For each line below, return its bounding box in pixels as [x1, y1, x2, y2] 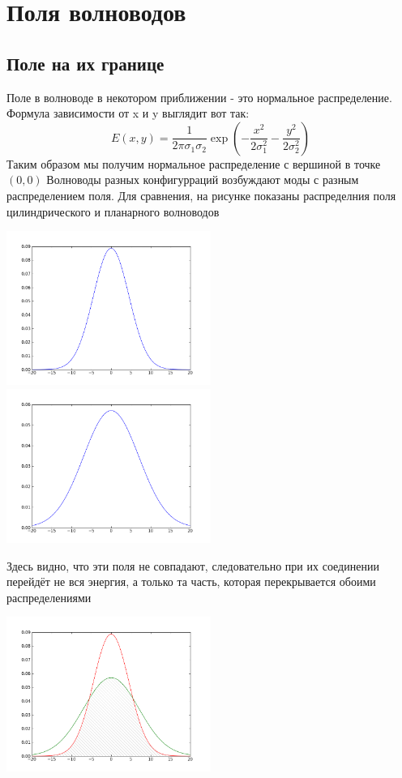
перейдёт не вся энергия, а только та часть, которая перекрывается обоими [6, 573, 376, 590]
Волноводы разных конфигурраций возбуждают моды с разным [46, 171, 359, 188]
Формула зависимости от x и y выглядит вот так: [6, 105, 250, 122]
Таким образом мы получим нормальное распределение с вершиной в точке [6, 155, 381, 172]
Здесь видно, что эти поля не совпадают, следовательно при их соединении [6, 557, 379, 574]
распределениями [6, 588, 92, 605]
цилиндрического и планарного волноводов [6, 203, 220, 220]
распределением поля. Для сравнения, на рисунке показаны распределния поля [6, 186, 396, 203]
